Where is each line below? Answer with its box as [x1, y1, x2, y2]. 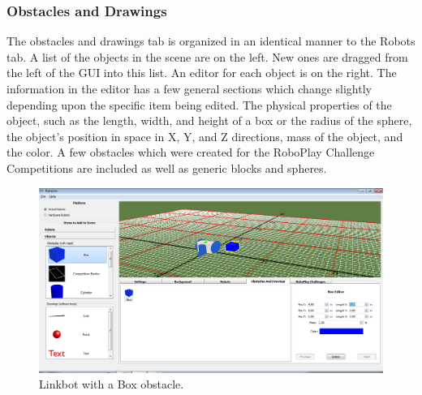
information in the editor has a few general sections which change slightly [6, 80, 372, 97]
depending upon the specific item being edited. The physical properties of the [6, 96, 392, 113]
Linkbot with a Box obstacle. [39, 376, 184, 393]
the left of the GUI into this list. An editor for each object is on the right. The [6, 64, 397, 81]
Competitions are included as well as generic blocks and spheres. [6, 159, 327, 176]
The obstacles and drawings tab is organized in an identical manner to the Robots [6, 32, 416, 49]
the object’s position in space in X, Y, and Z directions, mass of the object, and [6, 127, 403, 144]
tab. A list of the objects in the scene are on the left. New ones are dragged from [6, 48, 408, 65]
